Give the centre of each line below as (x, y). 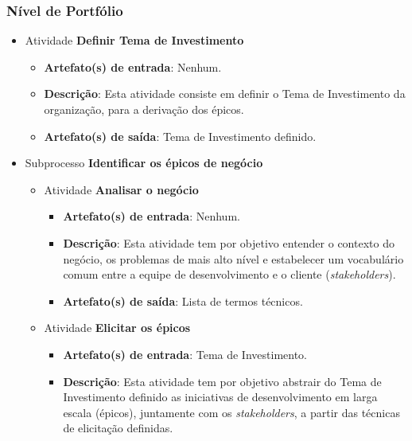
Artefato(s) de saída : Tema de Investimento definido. (180, 136)
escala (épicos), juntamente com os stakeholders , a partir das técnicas (231, 412)
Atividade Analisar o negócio (121, 189)
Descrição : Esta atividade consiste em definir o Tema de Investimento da (225, 94)
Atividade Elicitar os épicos (117, 328)
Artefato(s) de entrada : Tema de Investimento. (185, 354)
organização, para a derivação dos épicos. (144, 109)
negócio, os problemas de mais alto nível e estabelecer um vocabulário (233, 258)
